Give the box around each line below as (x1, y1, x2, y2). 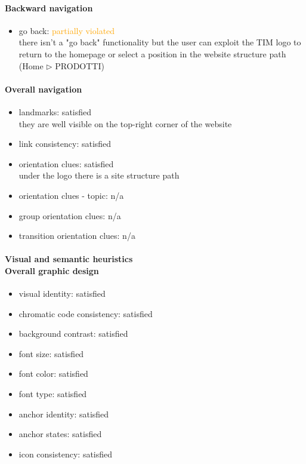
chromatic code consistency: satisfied (18, 307, 153, 319)
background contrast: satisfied (18, 327, 128, 340)
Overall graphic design (5, 264, 99, 276)
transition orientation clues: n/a (18, 229, 135, 242)
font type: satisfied (18, 388, 87, 400)
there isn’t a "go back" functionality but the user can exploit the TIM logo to (18, 36, 301, 48)
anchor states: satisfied (18, 428, 102, 440)
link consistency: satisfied (18, 137, 112, 150)
